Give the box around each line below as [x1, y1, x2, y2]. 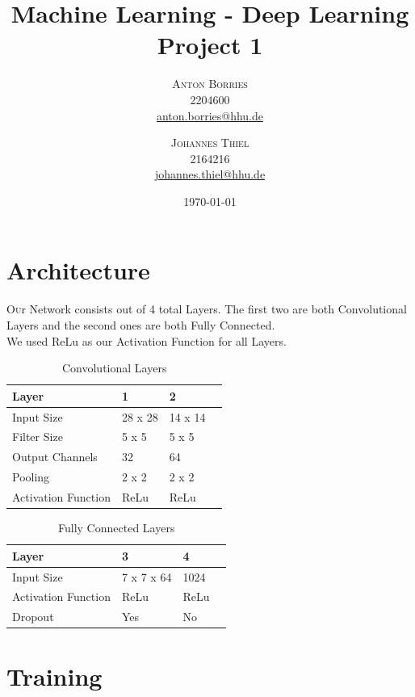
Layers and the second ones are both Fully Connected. [6, 317, 275, 333]
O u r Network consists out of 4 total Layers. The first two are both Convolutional [6, 300, 407, 317]
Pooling [12, 468, 50, 485]
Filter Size [12, 428, 63, 445]
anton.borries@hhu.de [156, 107, 264, 124]
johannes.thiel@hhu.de [154, 166, 266, 183]
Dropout [12, 608, 54, 625]
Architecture [6, 254, 150, 287]
